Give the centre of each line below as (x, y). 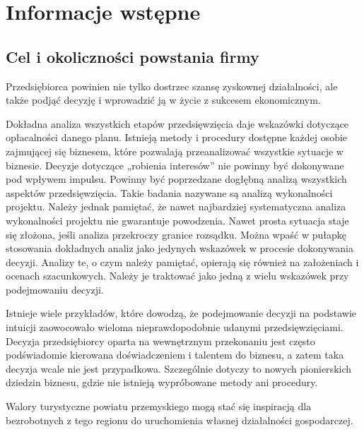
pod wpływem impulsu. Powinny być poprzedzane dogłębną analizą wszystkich (176, 179)
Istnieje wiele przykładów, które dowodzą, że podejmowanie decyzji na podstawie (181, 313)
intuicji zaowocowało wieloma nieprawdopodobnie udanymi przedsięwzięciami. (175, 327)
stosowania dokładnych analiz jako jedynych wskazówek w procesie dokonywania (180, 248)
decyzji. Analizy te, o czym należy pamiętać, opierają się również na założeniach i (182, 262)
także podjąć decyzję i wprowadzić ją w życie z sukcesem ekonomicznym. (163, 100)
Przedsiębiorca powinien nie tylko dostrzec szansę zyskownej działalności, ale (172, 86)
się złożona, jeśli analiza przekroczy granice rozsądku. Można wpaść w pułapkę (176, 234)
